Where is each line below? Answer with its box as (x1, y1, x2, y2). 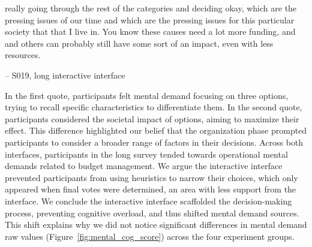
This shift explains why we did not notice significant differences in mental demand (5, 218, 307, 231)
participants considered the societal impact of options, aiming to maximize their (5, 112, 299, 125)
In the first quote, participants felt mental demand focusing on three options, (5, 89, 289, 101)
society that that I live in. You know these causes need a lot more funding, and (5, 25, 296, 38)
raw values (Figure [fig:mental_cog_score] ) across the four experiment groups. (5, 230, 295, 242)
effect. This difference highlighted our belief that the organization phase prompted (5, 124, 307, 137)
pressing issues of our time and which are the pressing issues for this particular (5, 13, 295, 26)
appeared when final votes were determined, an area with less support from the (5, 183, 296, 195)
